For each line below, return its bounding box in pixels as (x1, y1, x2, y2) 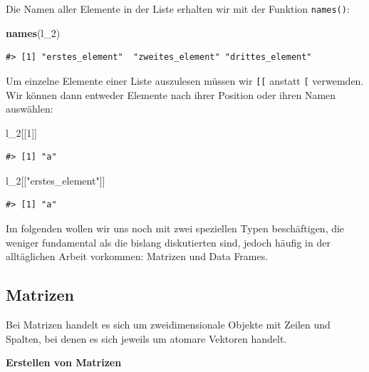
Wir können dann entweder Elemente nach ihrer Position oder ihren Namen (6, 87, 336, 102)
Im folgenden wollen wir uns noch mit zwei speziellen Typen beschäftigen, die (6, 221, 345, 236)
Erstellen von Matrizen (6, 355, 122, 370)
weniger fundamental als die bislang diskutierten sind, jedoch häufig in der (6, 234, 331, 249)
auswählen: (6, 101, 53, 116)
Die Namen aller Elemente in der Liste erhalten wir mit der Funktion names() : (6, 1, 350, 16)
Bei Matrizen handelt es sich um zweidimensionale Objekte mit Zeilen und (6, 317, 331, 332)
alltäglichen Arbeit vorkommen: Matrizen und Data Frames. (6, 249, 269, 264)
